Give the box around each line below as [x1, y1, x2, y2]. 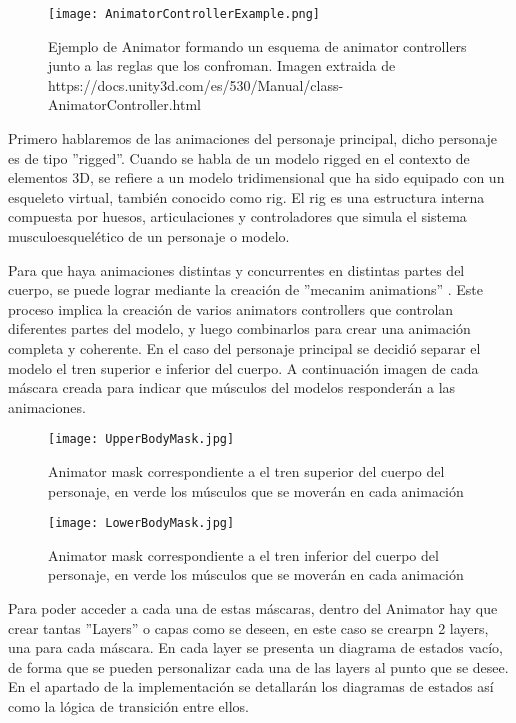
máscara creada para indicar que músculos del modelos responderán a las [8, 377, 456, 398]
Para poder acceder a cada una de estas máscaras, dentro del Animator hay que [8, 598, 498, 619]
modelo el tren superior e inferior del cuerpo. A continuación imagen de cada [8, 357, 479, 378]
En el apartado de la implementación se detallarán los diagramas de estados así [8, 676, 494, 697]
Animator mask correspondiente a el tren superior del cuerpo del [48, 461, 445, 481]
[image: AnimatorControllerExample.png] [48, 7, 321, 21]
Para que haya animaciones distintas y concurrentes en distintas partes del [8, 259, 465, 280]
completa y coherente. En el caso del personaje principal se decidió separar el [8, 337, 481, 358]
